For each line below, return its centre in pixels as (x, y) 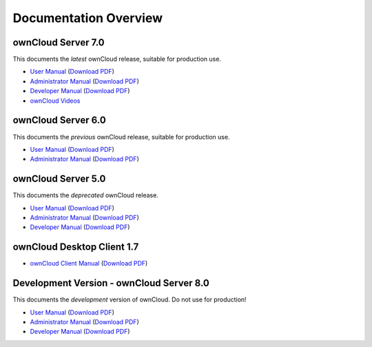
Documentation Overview (88, 18)
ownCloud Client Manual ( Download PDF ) (89, 264)
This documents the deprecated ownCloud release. (85, 195)
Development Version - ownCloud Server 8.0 (111, 283)
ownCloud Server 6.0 (59, 120)
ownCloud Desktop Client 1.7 (76, 247)
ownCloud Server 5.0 (59, 179)
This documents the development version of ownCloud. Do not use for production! (130, 299)
